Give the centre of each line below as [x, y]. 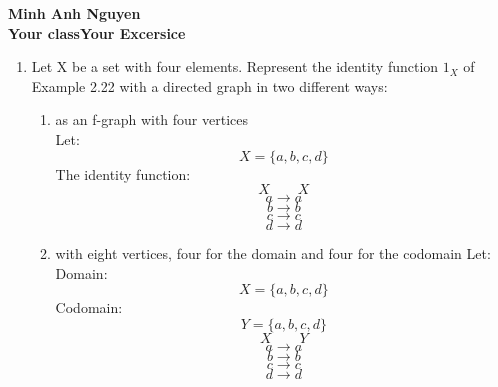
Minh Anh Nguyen [74, 13]
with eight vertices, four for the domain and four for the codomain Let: [273, 253]
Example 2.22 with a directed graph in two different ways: [209, 85]
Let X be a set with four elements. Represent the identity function [235, 66]
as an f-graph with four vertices [151, 119]
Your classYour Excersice [97, 32]
